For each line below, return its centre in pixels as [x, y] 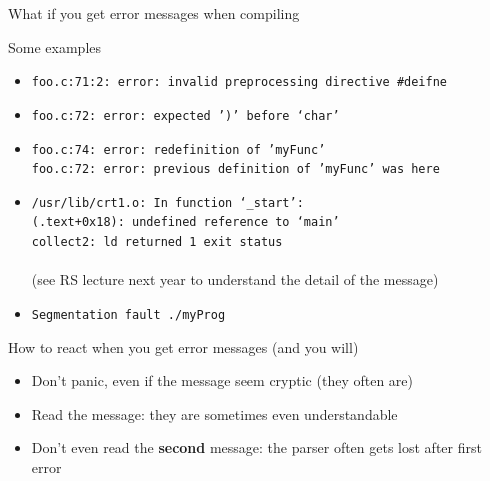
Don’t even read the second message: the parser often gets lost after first [256, 447]
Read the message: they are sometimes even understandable [214, 413]
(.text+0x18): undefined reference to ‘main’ [185, 222]
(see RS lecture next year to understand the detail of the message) [235, 279]
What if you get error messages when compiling [154, 13]
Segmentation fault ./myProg [128, 314]
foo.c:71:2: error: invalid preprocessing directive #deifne [239, 82]
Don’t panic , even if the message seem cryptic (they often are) [222, 380]
